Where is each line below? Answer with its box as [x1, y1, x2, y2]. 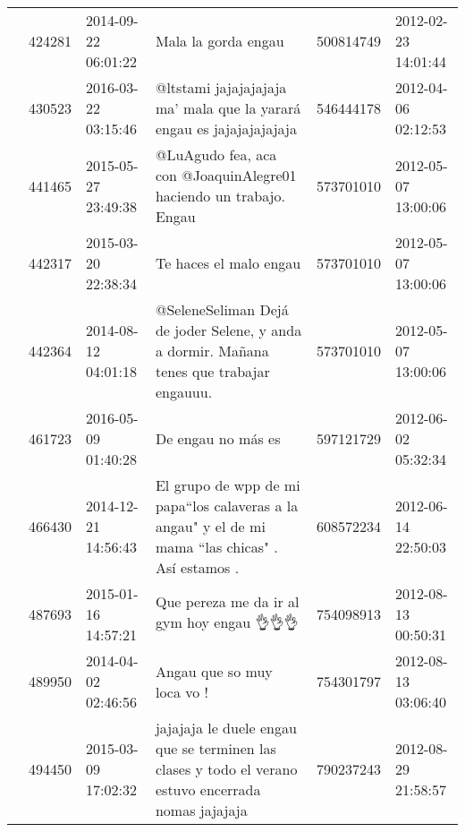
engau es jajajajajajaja [155, 118, 297, 139]
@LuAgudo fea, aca [155, 144, 277, 165]
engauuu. [155, 382, 213, 402]
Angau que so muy [155, 660, 273, 682]
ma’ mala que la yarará [155, 98, 301, 118]
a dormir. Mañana [155, 340, 269, 361]
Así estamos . [155, 557, 240, 578]
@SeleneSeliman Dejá [155, 299, 289, 320]
